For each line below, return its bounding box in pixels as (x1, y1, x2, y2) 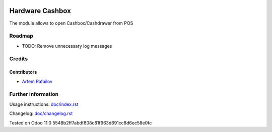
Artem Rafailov (22, 78, 53, 84)
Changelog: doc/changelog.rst (9, 110, 73, 116)
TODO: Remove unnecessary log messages (22, 43, 112, 49)
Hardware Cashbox (9, 7, 72, 15)
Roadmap (9, 33, 34, 40)
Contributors (9, 69, 37, 75)
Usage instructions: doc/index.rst (9, 101, 79, 107)
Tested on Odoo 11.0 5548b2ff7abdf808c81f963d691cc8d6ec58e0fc (9, 119, 152, 125)
